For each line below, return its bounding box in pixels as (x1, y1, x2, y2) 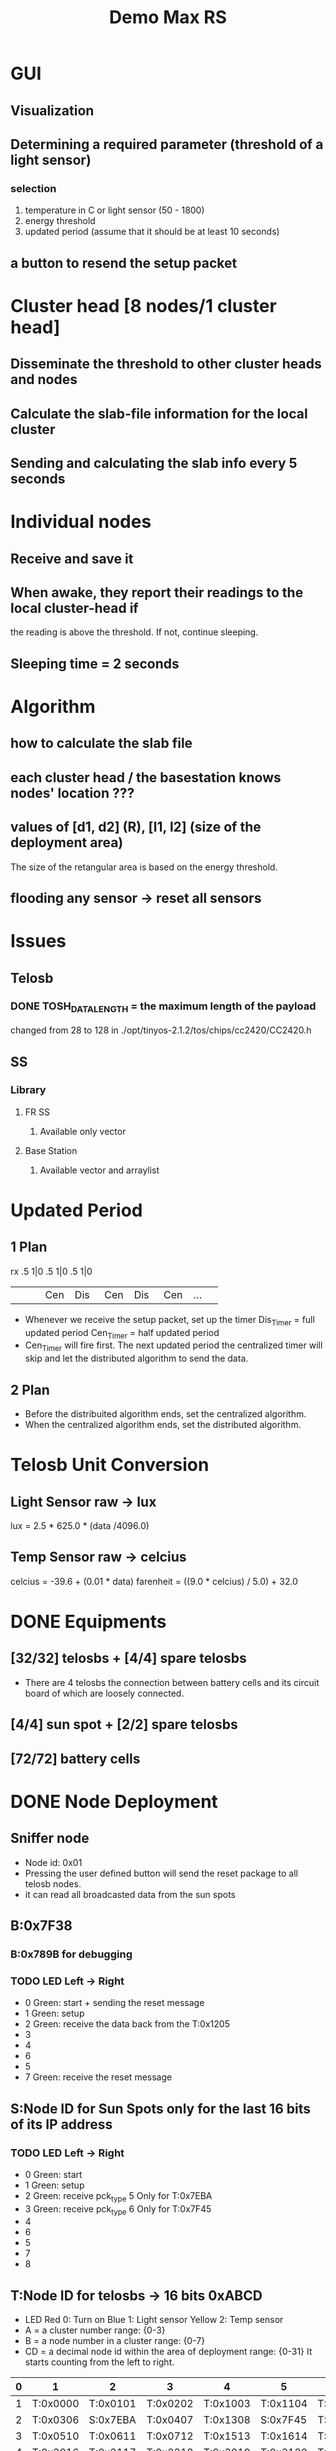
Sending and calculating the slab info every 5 (10, 455, 298, 472)
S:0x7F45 (259, 2413, 308, 2427)
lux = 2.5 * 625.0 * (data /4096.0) (10, 1520, 150, 1531)
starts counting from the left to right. (24, 2356, 175, 2368)
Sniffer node (10, 1830, 90, 1847)
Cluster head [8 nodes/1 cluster (10, 294, 277, 317)
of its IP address (10, 2116, 113, 2133)
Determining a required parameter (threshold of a (10, 136, 324, 153)
